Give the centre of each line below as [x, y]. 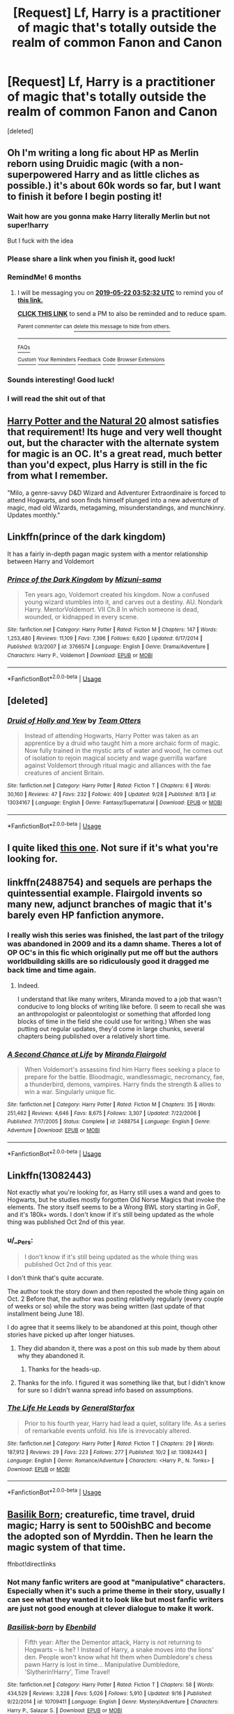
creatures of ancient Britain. [64, 772]
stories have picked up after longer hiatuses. [71, 1334]
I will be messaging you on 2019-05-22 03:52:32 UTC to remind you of [120, 292]
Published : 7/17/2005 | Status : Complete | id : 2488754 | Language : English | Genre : [109, 1122]
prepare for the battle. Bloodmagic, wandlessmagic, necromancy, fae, [124, 1076]
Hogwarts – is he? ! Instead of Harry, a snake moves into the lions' [119, 1650]
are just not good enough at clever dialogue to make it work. [111, 1608]
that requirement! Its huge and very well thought [115, 432]
